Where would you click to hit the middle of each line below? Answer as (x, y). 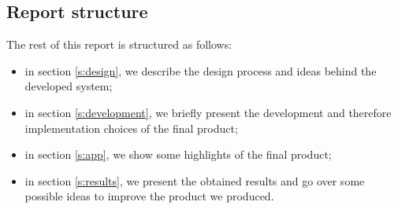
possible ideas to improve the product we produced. (149, 196)
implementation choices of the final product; (131, 128)
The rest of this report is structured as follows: (119, 44)
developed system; (69, 86)
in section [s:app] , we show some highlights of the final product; (178, 154)
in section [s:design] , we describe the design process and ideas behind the (201, 70)
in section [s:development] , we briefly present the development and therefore (208, 112)
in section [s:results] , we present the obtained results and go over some (195, 180)
